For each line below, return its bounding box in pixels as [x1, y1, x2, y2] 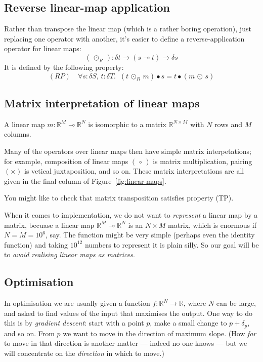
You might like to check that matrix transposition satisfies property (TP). [4, 192, 234, 203]
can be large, [216, 298, 256, 308]
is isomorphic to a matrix [88, 118, 166, 129]
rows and [214, 118, 243, 129]
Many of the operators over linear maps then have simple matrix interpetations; [4, 145, 251, 156]
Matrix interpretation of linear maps [4, 95, 200, 110]
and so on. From [4, 328, 55, 338]
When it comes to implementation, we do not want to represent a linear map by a [4, 209, 258, 220]
